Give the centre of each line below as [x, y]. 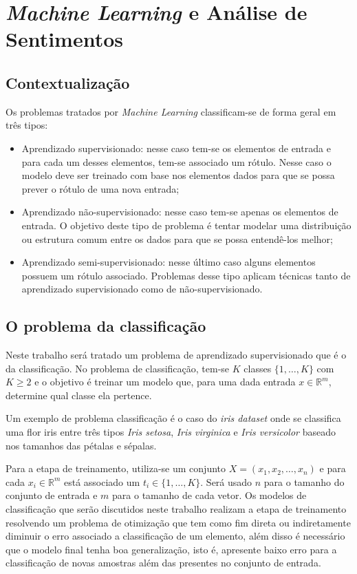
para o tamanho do [304, 481]
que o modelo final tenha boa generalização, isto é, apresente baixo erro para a [171, 549]
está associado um [102, 481]
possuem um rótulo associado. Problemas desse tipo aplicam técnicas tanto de [186, 275]
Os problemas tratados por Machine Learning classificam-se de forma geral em [171, 111]
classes [258, 368]
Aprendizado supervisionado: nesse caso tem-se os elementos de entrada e [176, 148]
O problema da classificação [106, 326]
